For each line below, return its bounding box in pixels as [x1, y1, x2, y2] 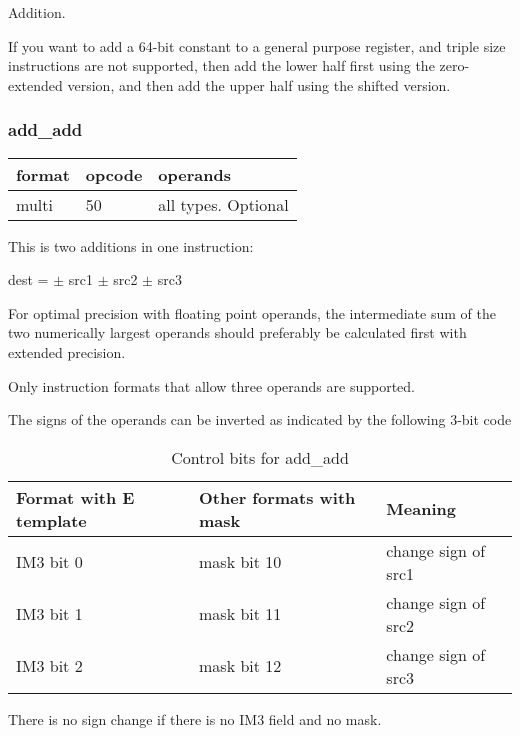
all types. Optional [158, 192, 289, 216]
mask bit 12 [199, 654, 282, 678]
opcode [85, 162, 143, 186]
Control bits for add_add [171, 445, 349, 469]
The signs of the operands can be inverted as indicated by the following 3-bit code [8, 409, 512, 430]
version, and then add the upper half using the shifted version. [67, 74, 451, 95]
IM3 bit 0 [16, 550, 83, 574]
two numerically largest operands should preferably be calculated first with [8, 322, 467, 343]
